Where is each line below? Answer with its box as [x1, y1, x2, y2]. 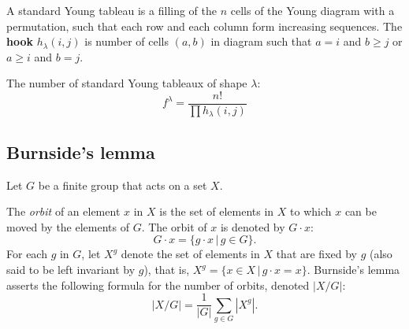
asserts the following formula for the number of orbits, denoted [6, 276, 310, 293]
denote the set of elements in [121, 246, 260, 262]
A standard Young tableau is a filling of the [6, 2, 218, 18]
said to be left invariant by [6, 261, 136, 278]
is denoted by [220, 218, 285, 235]
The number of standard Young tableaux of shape [6, 75, 247, 91]
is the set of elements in [159, 203, 274, 220]
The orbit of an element [6, 203, 121, 220]
